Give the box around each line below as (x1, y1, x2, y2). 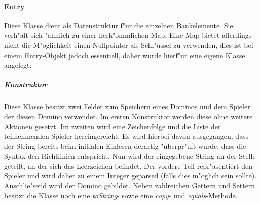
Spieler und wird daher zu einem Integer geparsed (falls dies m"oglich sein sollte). (4, 170, 257, 181)
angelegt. (4, 60, 32, 70)
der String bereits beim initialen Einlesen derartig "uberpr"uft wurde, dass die (4, 140, 246, 151)
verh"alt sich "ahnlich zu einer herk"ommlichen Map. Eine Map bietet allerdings (4, 30, 252, 40)
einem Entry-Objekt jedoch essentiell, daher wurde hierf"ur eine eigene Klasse (4, 49, 245, 60)
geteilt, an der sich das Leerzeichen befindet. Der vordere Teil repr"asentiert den (4, 160, 252, 171)
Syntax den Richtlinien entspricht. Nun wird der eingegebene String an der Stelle (4, 150, 256, 161)
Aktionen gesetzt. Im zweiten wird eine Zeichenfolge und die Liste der (4, 121, 221, 131)
